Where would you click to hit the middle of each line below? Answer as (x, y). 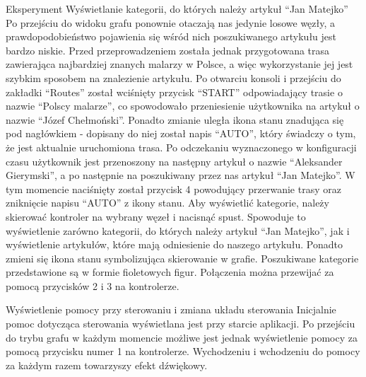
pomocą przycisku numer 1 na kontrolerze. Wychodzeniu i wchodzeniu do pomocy (183, 351)
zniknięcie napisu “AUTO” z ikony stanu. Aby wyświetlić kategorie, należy (167, 203)
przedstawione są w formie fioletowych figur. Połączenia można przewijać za (170, 272)
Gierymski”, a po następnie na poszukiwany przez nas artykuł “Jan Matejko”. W (181, 175)
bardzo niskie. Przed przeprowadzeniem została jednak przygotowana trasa (168, 50)
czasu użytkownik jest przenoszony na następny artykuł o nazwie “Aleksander (174, 161)
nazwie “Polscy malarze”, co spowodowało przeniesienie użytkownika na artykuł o (183, 106)
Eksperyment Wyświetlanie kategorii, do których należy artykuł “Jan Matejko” (177, 8)
